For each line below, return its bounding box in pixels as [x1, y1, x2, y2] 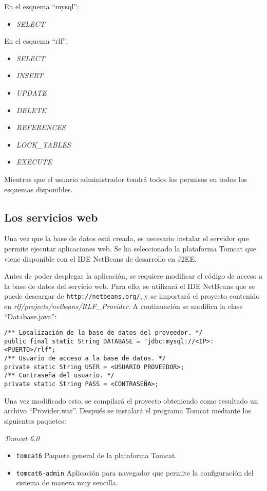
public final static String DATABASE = [4, 337, 140, 345]
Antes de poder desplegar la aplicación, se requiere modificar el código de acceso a [4, 270, 263, 281]
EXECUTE [16, 156, 52, 167]
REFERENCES [16, 122, 66, 133]
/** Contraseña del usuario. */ [4, 372, 115, 379]
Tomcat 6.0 [4, 432, 40, 443]
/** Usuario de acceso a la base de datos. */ [4, 355, 166, 362]
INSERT [16, 70, 44, 81]
